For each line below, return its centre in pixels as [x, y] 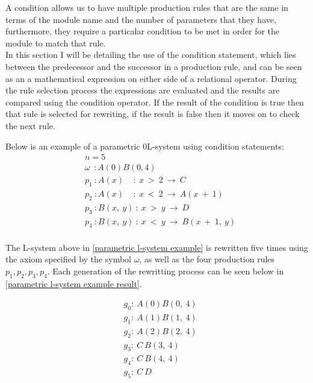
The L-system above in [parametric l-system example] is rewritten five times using [157, 247]
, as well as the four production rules [207, 259]
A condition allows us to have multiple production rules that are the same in [147, 7]
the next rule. [30, 125]
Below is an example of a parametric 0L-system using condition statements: [145, 146]
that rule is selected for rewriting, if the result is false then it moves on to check [153, 114]
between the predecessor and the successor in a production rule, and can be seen [154, 66]
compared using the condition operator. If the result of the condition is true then [155, 102]
